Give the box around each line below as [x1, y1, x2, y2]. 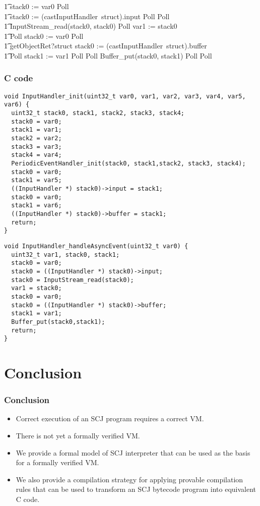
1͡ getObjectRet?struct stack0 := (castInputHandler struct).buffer [4, 40, 207, 51]
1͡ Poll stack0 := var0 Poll [4, 30, 84, 41]
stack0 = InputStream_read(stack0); [11, 276, 134, 284]
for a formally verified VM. [16, 457, 99, 468]
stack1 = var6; [11, 202, 62, 209]
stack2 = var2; [11, 135, 62, 142]
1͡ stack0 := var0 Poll [4, 1, 69, 11]
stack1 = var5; [11, 177, 62, 184]
